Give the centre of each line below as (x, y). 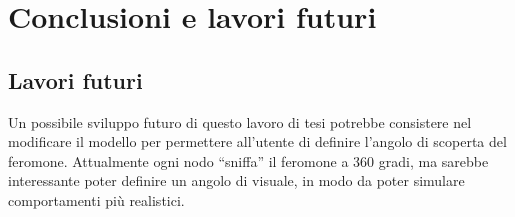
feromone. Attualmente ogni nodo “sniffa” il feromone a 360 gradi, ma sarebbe (248, 160)
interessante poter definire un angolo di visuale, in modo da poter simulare (236, 180)
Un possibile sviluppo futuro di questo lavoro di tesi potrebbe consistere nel (240, 121)
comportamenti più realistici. (96, 199)
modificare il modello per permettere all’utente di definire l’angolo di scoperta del (257, 141)
